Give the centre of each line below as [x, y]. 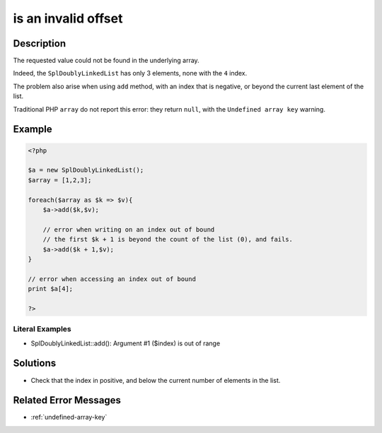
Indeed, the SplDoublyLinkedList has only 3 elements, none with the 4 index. [130, 73]
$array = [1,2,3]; [60, 180]
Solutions [35, 363]
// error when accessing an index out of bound [112, 279]
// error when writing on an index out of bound [129, 229]
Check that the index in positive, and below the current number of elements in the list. [156, 380]
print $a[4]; [51, 289]
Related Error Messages [67, 400]
